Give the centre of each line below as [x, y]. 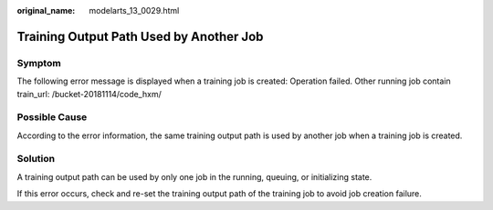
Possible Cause [52, 117]
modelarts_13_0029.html [134, 10]
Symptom [39, 63]
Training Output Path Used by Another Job [140, 36]
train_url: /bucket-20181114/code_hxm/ [89, 94]
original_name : [46, 10]
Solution [36, 159]
